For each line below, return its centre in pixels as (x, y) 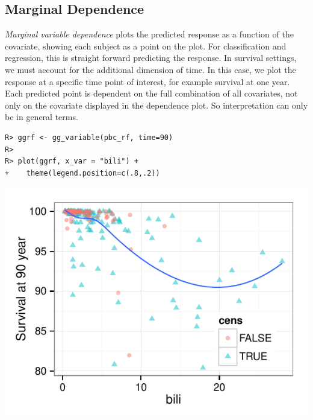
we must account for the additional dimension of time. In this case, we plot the (150, 69)
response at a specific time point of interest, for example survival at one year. (147, 81)
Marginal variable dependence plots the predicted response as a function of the (149, 34)
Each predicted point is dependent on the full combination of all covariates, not (151, 93)
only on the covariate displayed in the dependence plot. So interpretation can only (156, 105)
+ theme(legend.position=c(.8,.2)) (82, 173)
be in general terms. (42, 117)
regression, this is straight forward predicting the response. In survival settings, (151, 58)
